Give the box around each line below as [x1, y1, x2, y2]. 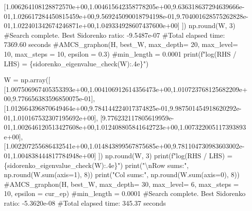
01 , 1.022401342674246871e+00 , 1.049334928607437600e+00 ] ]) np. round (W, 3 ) [4, 20, 235, 30]
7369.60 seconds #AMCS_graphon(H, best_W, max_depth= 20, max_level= [4, 39, 238, 49]
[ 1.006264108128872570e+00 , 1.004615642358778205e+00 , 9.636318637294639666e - [4, 1, 245, 11]
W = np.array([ [4, 75, 50, 85]
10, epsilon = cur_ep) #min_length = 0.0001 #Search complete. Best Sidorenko [4, 188, 246, 198]
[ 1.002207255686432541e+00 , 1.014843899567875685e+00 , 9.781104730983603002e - [4, 141, 245, 151]
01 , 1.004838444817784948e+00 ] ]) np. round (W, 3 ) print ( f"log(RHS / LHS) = [4, 150, 233, 160]
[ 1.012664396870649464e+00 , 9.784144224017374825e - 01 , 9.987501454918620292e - [4, 103, 242, 113]
